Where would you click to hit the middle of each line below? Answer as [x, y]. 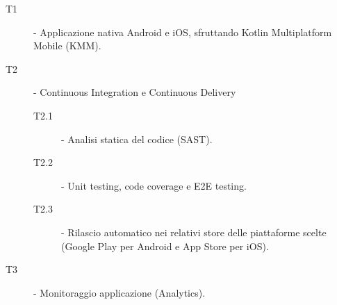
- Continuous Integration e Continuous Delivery [135, 92]
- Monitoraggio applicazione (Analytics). [120, 292]
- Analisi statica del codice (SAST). [137, 139]
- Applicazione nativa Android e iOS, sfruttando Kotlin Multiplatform [183, 32]
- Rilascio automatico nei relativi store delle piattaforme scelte [194, 232]
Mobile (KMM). [67, 46]
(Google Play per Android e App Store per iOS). [165, 246]
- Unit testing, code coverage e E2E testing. [154, 185]
